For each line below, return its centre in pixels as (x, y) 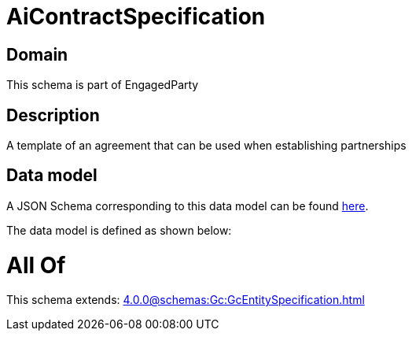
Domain (37, 54)
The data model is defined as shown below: (119, 230)
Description (53, 115)
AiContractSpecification (136, 17)
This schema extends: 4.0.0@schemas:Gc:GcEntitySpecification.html (186, 300)
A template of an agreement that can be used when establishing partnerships (206, 146)
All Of (36, 265)
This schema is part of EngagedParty (103, 85)
